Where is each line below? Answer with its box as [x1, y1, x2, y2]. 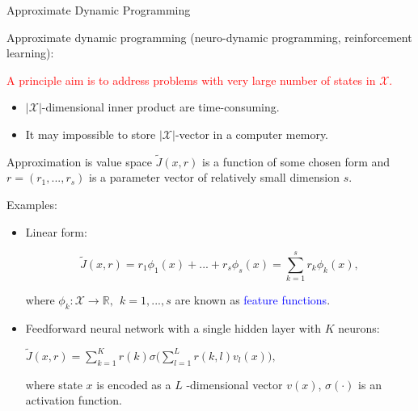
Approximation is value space [6, 153, 152, 170]
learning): [6, 44, 54, 61]
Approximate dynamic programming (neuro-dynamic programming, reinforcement [6, 28, 412, 45]
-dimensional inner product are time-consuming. [41, 99, 280, 115]
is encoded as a [96, 375, 171, 392]
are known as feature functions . [175, 291, 331, 308]
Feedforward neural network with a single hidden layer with [25, 320, 322, 337]
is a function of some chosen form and [202, 153, 391, 170]
